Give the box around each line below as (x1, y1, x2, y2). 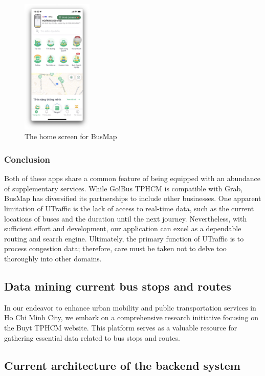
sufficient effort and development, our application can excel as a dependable (4, 223, 241, 234)
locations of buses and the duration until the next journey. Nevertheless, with (4, 213, 247, 224)
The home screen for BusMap (25, 131, 117, 142)
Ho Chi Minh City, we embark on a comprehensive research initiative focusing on (4, 312, 258, 323)
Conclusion (4, 152, 50, 165)
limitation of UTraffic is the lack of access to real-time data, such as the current (4, 203, 254, 213)
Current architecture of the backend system (4, 357, 240, 373)
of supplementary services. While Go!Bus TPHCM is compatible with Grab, (4, 183, 243, 193)
